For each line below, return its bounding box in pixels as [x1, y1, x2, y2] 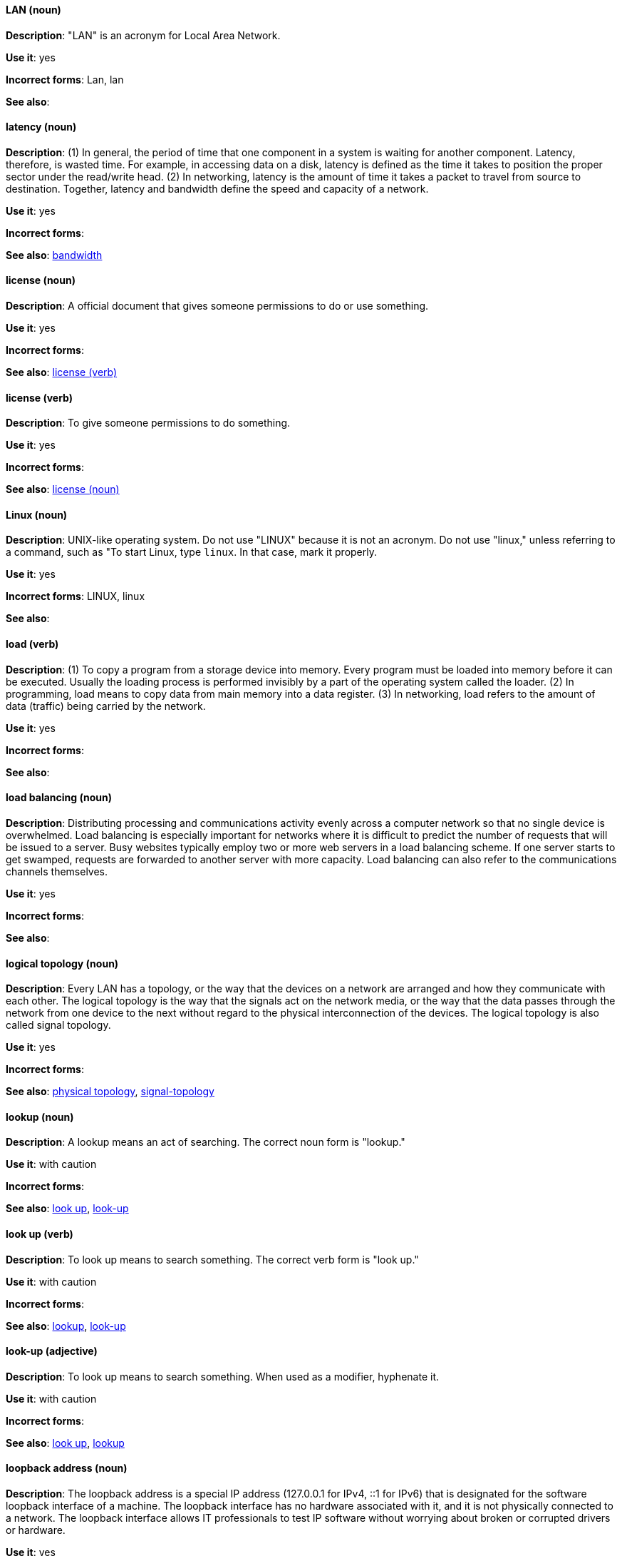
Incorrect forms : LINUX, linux [6, 590, 145, 603]
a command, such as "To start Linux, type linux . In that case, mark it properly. [6, 546, 377, 559]
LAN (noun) [6, 4, 61, 16]
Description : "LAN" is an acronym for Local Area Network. [6, 29, 281, 41]
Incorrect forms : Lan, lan [6, 73, 124, 86]
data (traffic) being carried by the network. [6, 699, 206, 712]
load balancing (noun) [6, 791, 112, 804]
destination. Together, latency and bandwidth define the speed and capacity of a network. [6, 182, 429, 195]
